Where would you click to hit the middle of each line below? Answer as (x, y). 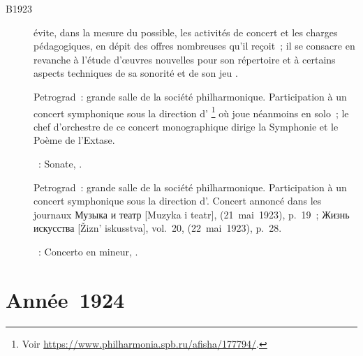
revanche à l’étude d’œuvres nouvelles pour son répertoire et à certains (185, 59)
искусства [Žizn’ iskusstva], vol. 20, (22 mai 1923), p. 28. (158, 228)
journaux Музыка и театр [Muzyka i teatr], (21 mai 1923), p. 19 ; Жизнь (192, 214)
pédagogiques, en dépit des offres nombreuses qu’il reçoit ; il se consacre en (194, 46)
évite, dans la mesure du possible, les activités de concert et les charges (186, 32)
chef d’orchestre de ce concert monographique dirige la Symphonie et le (186, 126)
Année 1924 (65, 299)
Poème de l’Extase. (74, 140)
